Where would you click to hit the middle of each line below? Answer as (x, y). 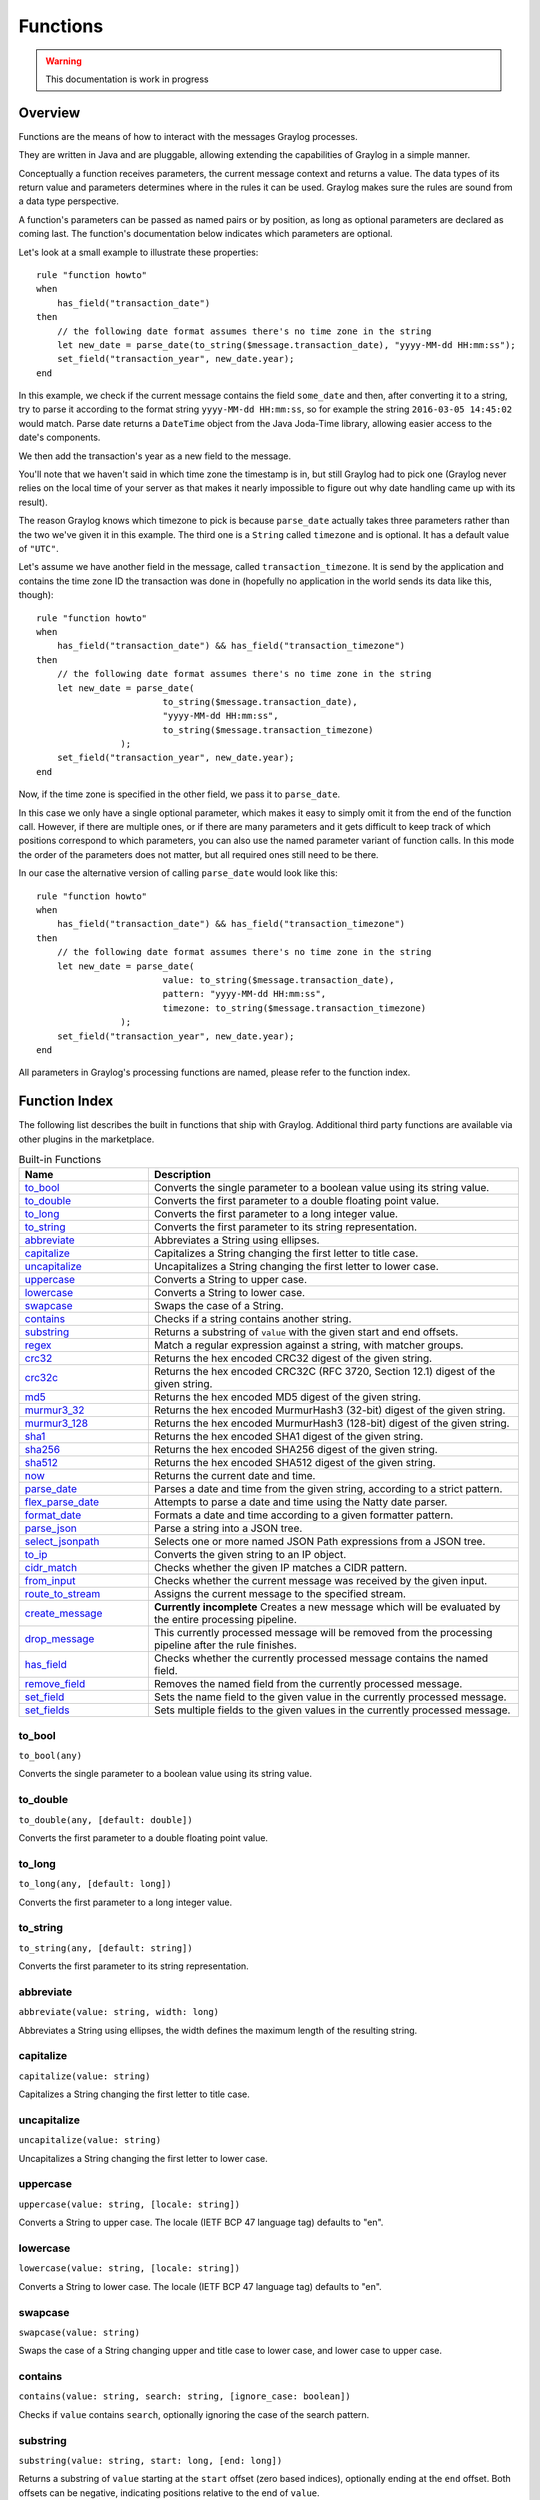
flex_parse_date (62, 1502)
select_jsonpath (62, 1542)
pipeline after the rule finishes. (225, 1645)
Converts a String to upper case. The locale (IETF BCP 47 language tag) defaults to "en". (201, 2222)
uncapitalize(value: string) (90, 2140)
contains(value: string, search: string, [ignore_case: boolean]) (185, 2396)
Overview (49, 112)
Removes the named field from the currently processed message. (308, 1684)
